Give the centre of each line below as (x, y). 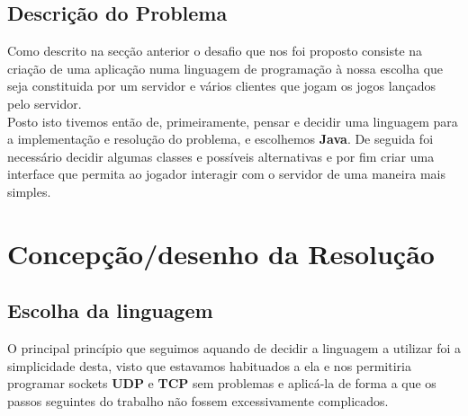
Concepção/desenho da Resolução (221, 253)
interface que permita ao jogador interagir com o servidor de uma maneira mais (226, 174)
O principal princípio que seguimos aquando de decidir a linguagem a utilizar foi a (234, 348)
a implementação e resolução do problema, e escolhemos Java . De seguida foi (220, 139)
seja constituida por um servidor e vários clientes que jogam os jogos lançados (221, 86)
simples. (29, 191)
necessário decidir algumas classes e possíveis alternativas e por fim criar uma (221, 156)
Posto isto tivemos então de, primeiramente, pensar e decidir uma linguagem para (233, 121)
